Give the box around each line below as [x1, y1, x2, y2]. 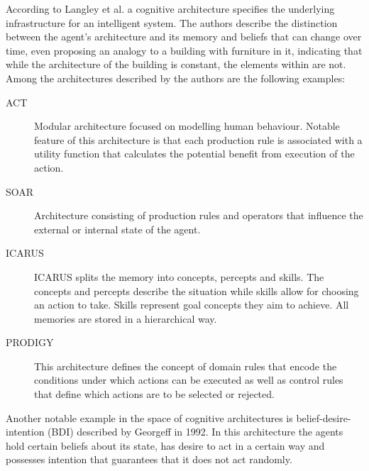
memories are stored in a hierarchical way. [34, 311, 217, 326]
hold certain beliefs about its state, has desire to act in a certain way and [6, 438, 325, 453]
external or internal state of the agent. [34, 221, 201, 236]
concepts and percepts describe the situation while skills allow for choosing [34, 283, 359, 298]
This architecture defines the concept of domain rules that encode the [34, 358, 337, 373]
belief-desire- [296, 410, 351, 425]
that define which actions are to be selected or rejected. [34, 387, 275, 401]
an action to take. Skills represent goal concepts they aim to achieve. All [34, 297, 349, 312]
